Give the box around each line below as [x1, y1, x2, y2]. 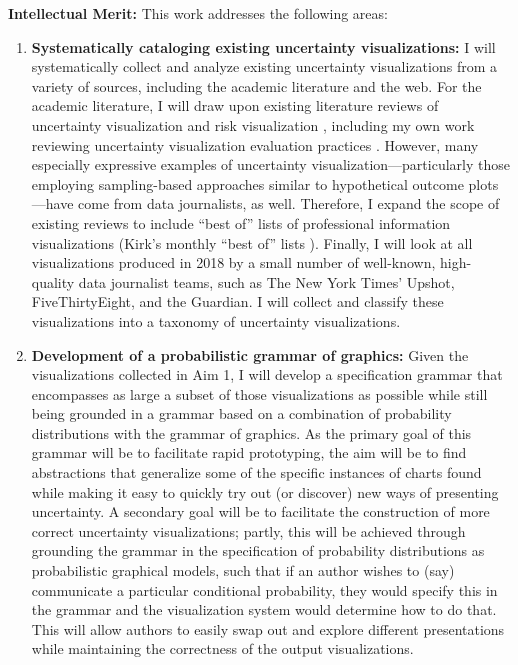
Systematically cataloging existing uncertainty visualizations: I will [31, 36, 496, 57]
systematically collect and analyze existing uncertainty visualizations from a [31, 56, 497, 77]
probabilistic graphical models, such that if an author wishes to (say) [31, 560, 455, 581]
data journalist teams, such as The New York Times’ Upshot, [78, 271, 455, 292]
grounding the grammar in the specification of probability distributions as [31, 540, 485, 561]
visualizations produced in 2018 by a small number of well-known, [31, 252, 436, 273]
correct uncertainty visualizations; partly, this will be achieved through [31, 520, 466, 541]
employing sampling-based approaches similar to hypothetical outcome [31, 173, 464, 194]
